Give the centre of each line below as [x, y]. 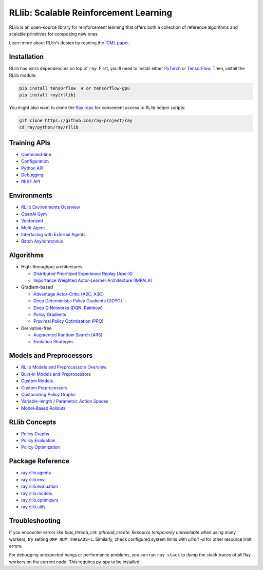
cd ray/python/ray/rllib [49, 127]
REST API [31, 182]
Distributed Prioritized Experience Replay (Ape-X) [83, 274]
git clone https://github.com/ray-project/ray [76, 120]
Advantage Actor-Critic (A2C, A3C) [69, 294]
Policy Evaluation [38, 441]
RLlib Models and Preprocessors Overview [64, 367]
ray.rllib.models [37, 493]
